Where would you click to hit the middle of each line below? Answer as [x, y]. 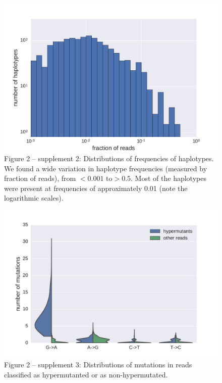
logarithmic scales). [34, 198]
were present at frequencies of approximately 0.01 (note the [96, 188]
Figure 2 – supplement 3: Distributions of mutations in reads [98, 365]
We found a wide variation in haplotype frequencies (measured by [106, 168]
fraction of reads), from [40, 178]
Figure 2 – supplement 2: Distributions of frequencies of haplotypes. [109, 158]
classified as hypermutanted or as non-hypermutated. [86, 374]
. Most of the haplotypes [169, 178]
